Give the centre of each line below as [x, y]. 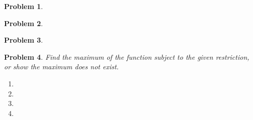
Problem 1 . [24, 6]
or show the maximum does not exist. [61, 67]
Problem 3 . [24, 40]
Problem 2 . [24, 23]
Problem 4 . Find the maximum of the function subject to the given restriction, [127, 56]
